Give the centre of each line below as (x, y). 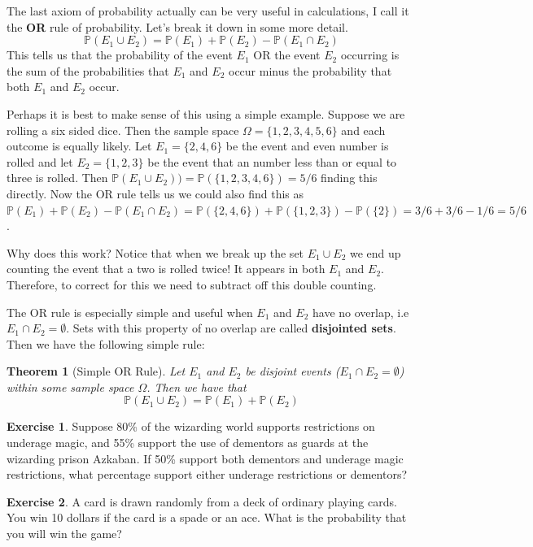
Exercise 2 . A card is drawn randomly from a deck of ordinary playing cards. (202, 501)
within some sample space (70, 386)
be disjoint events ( (293, 371)
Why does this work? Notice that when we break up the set (155, 252)
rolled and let (40, 161)
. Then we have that (197, 386)
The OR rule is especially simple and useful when (130, 312)
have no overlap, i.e (360, 312)
